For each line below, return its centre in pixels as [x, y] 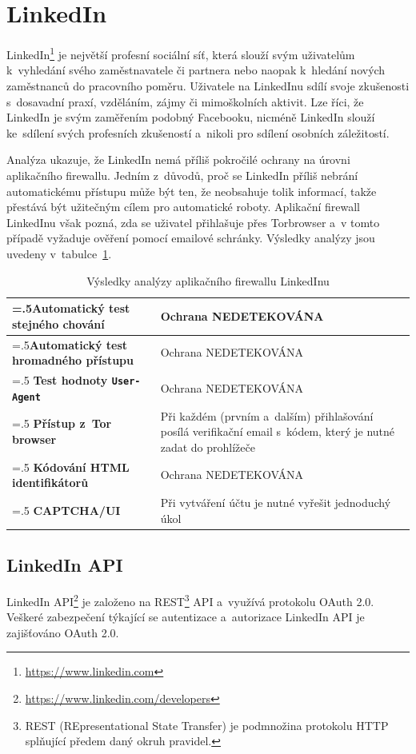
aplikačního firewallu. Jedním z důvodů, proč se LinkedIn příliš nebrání [182, 175]
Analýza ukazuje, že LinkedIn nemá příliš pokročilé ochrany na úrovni [178, 160]
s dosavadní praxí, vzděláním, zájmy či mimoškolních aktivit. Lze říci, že [185, 101]
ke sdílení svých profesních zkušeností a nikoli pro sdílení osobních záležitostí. [198, 132]
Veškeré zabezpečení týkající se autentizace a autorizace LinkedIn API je [186, 617]
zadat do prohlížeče [208, 447]
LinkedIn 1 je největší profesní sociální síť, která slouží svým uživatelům [181, 53]
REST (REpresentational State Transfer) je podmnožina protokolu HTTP [207, 725]
